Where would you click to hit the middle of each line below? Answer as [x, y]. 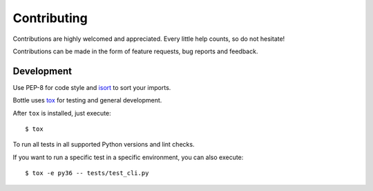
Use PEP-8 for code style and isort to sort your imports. [92, 87]
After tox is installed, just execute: [62, 113]
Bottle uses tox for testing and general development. [87, 100]
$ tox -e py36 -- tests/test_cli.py [87, 173]
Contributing [50, 18]
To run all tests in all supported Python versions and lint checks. [104, 145]
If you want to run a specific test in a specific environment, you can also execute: [128, 157]
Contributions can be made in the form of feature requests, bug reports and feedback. [135, 51]
